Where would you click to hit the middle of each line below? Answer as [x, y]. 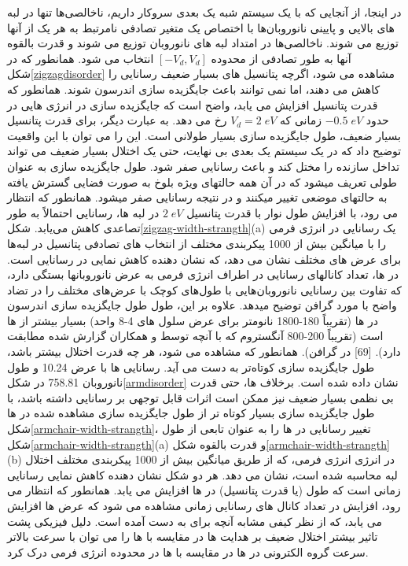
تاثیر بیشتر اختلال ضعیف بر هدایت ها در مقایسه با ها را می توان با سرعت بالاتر [193, 536]
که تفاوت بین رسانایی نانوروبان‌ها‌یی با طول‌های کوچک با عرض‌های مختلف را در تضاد [204, 289]
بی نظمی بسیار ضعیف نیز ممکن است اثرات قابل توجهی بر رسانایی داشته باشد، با [200, 397]
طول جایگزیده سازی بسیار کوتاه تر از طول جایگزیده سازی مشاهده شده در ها [191, 413]
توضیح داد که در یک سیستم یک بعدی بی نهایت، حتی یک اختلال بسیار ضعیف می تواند [204, 151]
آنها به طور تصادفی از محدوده [281, 58]
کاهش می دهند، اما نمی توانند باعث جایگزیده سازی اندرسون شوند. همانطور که [194, 89]
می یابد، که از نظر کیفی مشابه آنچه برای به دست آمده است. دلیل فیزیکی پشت [195, 521]
